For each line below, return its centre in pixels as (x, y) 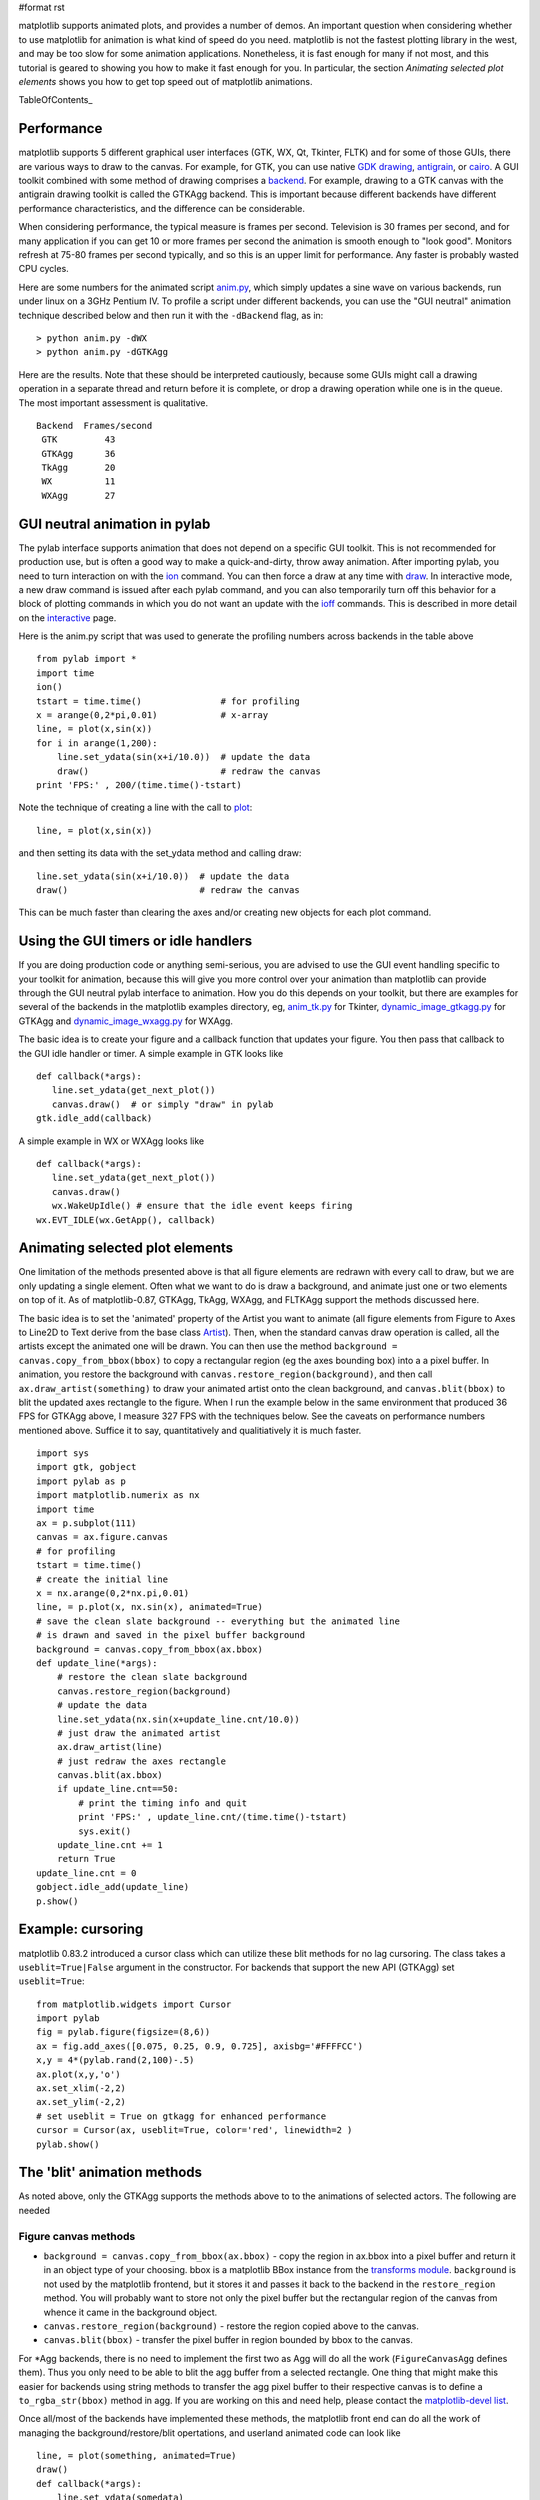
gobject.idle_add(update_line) (113, 1887)
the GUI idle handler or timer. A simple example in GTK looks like (151, 1053)
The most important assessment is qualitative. (113, 402)
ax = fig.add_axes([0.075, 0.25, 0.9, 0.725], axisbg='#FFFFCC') (200, 2046)
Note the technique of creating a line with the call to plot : (135, 807)
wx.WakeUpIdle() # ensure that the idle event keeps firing (202, 1206)
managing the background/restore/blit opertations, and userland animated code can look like (209, 2432)
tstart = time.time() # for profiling (168, 701)
